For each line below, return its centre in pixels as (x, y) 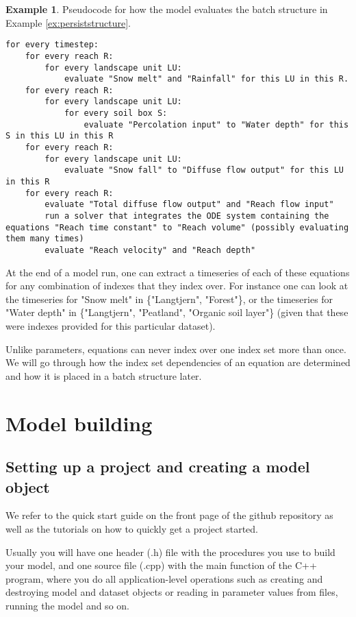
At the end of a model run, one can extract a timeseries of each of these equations (178, 272)
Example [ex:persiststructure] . (68, 22)
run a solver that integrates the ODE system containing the (187, 216)
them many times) (45, 239)
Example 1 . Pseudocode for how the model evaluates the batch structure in (167, 9)
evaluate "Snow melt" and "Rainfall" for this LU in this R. (206, 79)
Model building (79, 423)
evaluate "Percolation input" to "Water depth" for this (216, 124)
